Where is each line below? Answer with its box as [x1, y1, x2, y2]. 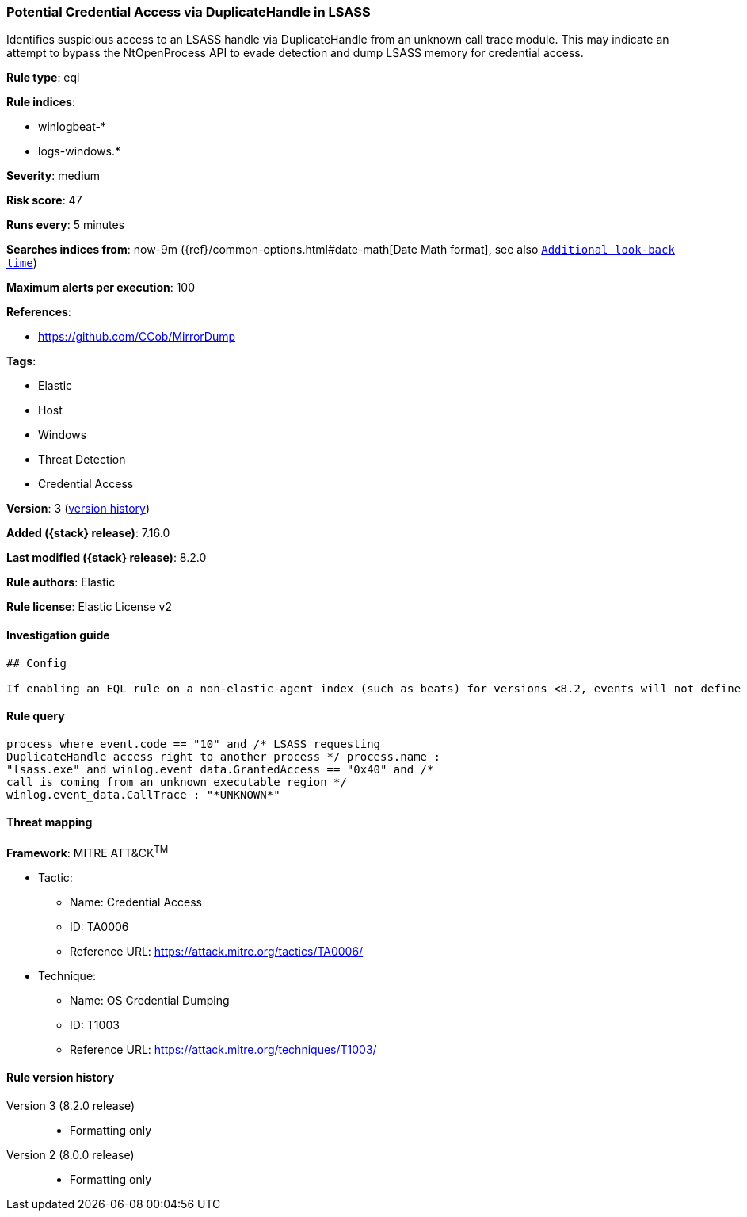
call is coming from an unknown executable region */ [6, 775, 347, 788]
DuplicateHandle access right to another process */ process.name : [6, 750, 440, 763]
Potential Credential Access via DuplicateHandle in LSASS [6, 4, 371, 20]
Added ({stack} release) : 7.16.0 [6, 526, 170, 540]
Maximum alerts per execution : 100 [6, 280, 196, 295]
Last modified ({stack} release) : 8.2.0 [6, 551, 207, 565]
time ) [6, 256, 37, 270]
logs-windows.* [38, 144, 120, 158]
